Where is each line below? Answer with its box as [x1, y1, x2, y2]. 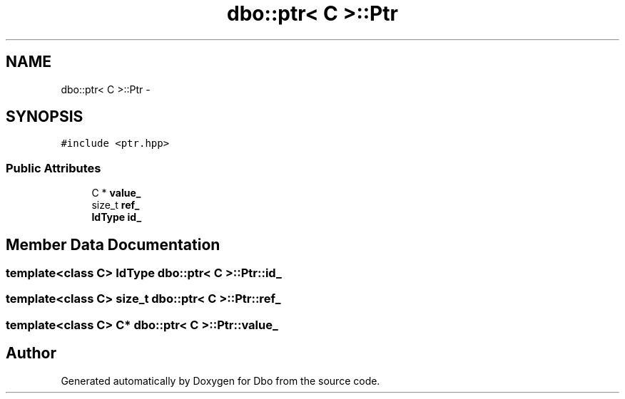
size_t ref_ [91, 199, 140, 212]
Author [6, 344, 56, 363]
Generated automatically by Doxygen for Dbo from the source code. [61, 374, 380, 387]
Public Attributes [6, 160, 101, 175]
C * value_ [91, 187, 141, 199]
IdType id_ [91, 211, 142, 224]
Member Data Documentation [6, 235, 220, 254]
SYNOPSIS [6, 108, 83, 126]
